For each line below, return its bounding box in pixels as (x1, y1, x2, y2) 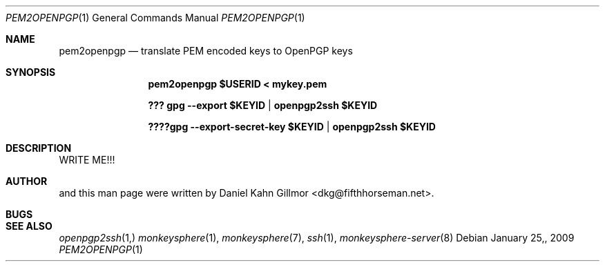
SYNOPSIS (6, 66, 56, 78)
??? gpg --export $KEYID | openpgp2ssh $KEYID (148, 99, 378, 111)
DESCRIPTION (6, 142, 72, 154)
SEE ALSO (6, 220, 52, 232)
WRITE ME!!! (59, 154, 115, 166)
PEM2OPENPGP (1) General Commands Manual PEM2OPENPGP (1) (6, 12, 305, 23)
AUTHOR (6, 175, 48, 187)
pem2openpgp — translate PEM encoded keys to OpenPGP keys (59, 45, 353, 57)
